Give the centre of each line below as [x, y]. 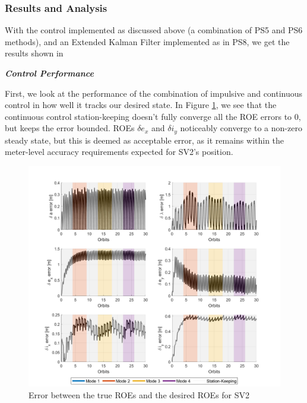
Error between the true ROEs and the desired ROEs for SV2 [139, 394]
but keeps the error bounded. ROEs [70, 128]
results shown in [34, 53]
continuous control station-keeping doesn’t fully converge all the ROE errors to [148, 116]
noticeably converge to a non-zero [241, 128]
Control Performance [49, 73]
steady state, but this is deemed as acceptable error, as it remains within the [145, 140]
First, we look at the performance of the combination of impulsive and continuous [154, 93]
